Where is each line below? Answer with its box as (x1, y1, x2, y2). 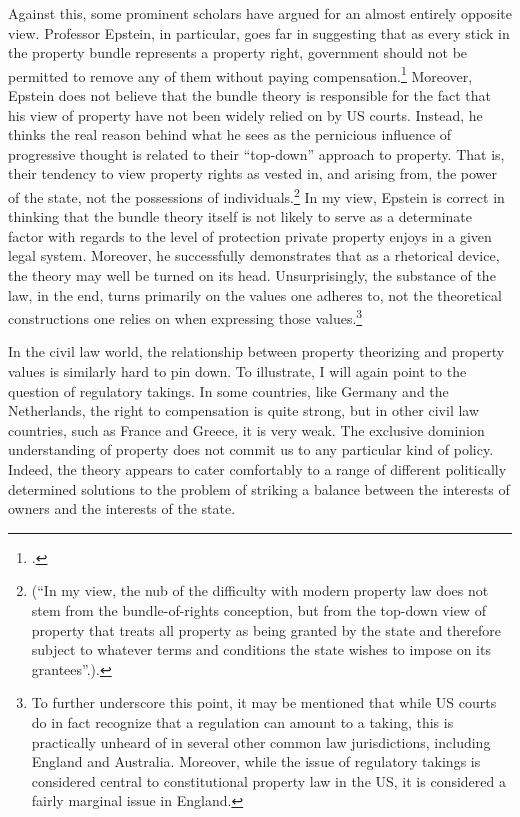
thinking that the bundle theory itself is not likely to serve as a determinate (8, 206, 472, 227)
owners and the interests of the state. (8, 498, 236, 519)
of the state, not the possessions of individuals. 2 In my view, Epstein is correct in (8, 184, 505, 207)
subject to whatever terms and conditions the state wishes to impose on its (31, 639, 491, 660)
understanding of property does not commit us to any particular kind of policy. (8, 439, 494, 460)
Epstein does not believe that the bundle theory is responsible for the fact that (8, 85, 491, 106)
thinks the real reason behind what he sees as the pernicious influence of (8, 124, 452, 145)
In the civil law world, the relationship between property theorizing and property (8, 341, 505, 362)
